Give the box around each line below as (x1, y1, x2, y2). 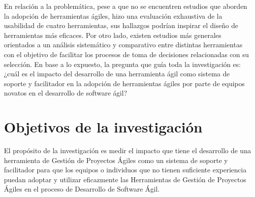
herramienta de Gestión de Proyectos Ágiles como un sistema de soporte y (4, 155, 228, 165)
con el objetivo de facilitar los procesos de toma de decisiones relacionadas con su (4, 49, 249, 59)
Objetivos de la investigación (4, 117, 203, 137)
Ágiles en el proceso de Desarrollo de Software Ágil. (4, 184, 159, 194)
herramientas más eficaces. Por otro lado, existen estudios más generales (4, 30, 222, 40)
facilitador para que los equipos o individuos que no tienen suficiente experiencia (4, 164, 247, 175)
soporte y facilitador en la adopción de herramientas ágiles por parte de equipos (4, 78, 245, 88)
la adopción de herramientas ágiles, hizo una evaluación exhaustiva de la (4, 10, 223, 21)
